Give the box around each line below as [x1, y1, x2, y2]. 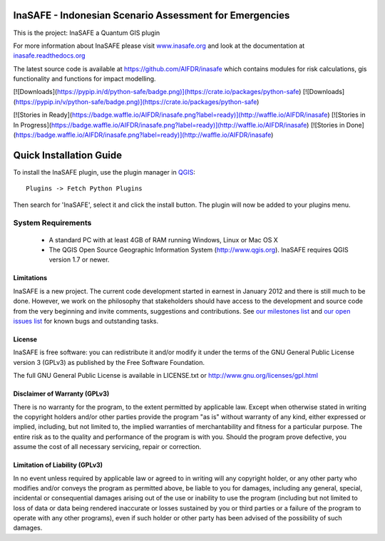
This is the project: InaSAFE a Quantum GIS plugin [13, 29, 160, 37]
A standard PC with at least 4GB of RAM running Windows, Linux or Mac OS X [48, 235, 278, 244]
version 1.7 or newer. [48, 255, 110, 264]
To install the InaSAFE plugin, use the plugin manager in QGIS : [13, 168, 196, 176]
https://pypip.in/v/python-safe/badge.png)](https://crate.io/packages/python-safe [15, 97, 257, 106]
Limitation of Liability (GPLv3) [13, 460, 103, 470]
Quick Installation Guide [13, 149, 123, 161]
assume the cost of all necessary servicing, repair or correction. [13, 443, 202, 451]
